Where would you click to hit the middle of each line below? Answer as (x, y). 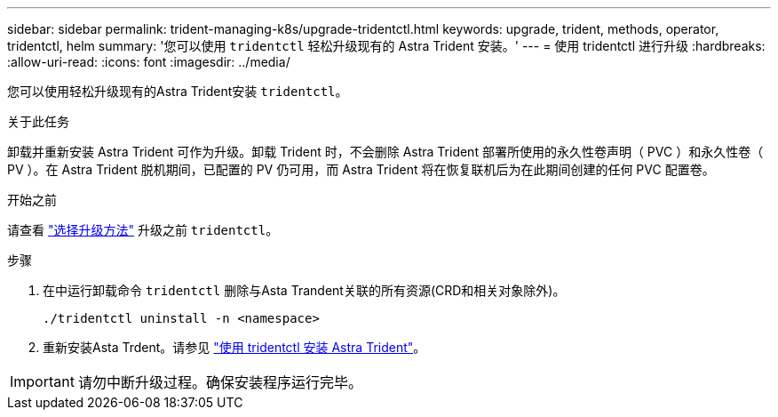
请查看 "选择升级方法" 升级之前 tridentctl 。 (143, 230)
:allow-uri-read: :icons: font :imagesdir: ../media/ (149, 62)
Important (42, 381)
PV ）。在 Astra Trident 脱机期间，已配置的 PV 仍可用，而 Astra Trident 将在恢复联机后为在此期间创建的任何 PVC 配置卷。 (361, 169)
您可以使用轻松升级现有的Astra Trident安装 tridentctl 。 (178, 91)
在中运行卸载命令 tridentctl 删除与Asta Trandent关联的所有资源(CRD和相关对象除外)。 (304, 290)
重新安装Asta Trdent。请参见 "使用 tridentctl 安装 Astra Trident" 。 (234, 347)
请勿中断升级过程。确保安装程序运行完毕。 (220, 382)
